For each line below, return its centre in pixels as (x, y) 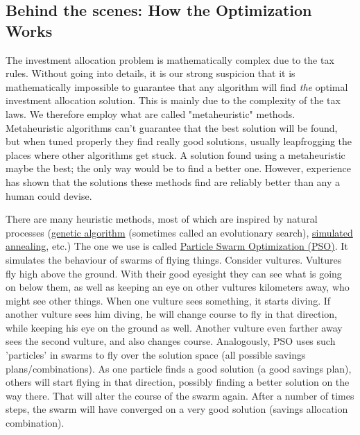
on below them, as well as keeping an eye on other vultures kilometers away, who (178, 287)
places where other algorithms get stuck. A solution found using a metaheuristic (175, 154)
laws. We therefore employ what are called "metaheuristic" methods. (151, 113)
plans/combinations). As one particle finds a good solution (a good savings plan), (179, 368)
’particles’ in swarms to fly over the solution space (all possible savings (156, 355)
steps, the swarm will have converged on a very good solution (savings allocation (177, 409)
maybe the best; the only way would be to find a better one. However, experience (178, 168)
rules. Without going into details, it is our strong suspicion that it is (151, 73)
